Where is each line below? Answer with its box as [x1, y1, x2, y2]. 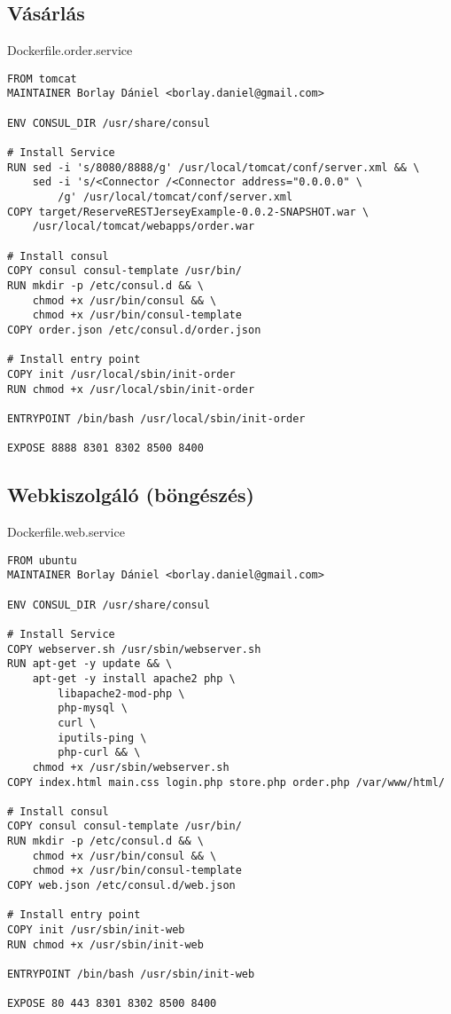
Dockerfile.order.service [7, 41, 133, 59]
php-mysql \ [58, 702, 128, 715]
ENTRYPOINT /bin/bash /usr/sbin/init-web [7, 968, 255, 981]
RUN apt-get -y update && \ [7, 657, 173, 671]
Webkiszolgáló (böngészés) [7, 481, 254, 508]
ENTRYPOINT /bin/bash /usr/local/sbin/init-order [7, 412, 306, 425]
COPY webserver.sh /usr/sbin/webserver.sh [7, 642, 261, 656]
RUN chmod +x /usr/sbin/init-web [7, 938, 204, 951]
